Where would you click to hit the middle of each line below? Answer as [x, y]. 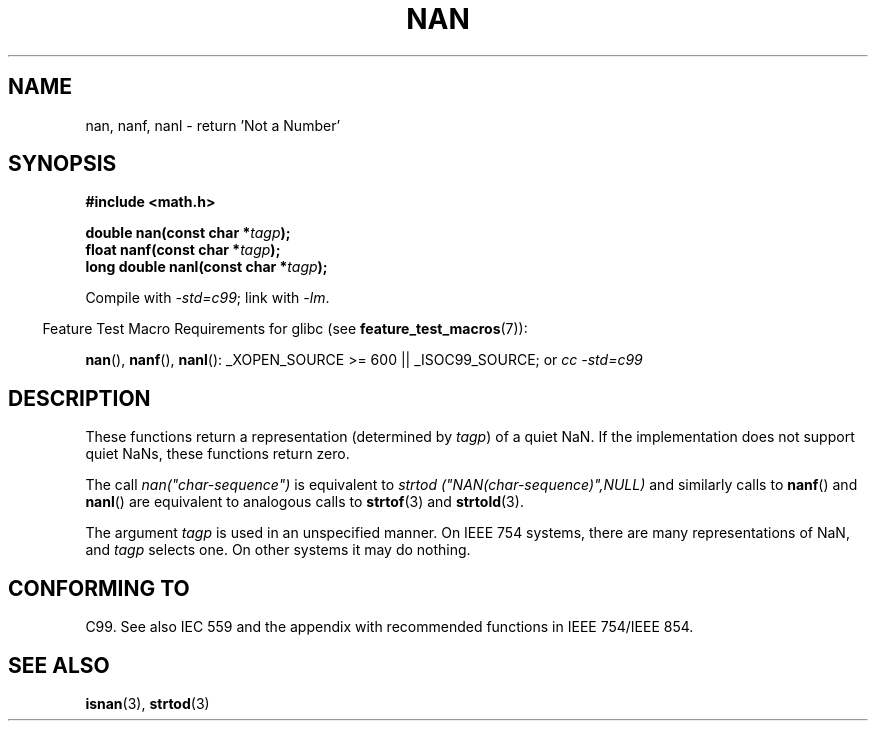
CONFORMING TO [99, 588]
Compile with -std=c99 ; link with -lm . [207, 298]
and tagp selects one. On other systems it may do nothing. [278, 550]
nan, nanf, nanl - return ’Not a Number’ [213, 125]
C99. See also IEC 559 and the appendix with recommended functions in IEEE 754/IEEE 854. [389, 627]
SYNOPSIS [62, 164]
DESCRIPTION [79, 398]
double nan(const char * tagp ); [188, 233]
